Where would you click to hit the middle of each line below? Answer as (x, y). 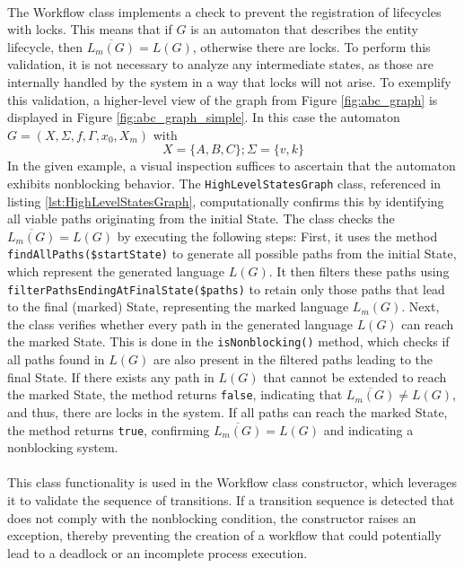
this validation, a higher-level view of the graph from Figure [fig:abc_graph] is (223, 99)
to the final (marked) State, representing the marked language (178, 306)
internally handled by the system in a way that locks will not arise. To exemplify (229, 81)
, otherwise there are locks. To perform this (311, 46)
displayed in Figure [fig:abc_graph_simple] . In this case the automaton (204, 117)
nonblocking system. (63, 447)
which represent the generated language (116, 271)
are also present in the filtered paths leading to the (293, 359)
